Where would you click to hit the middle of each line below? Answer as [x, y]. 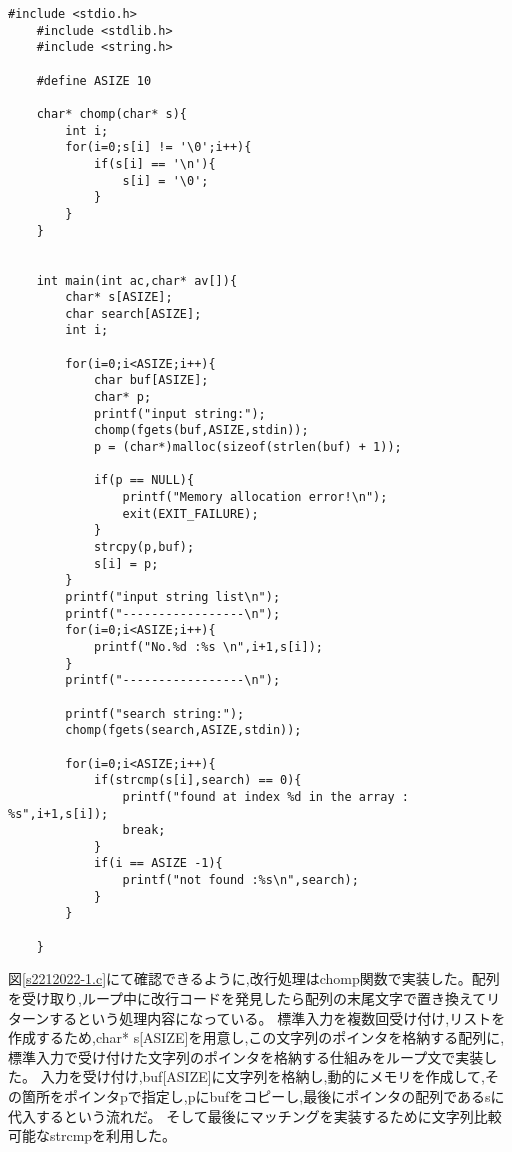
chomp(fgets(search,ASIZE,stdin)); [183, 730]
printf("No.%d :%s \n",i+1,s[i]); [208, 646]
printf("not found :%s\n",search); [240, 880]
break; [144, 830]
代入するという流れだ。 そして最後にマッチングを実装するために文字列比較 [255, 1115]
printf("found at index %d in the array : [265, 796]
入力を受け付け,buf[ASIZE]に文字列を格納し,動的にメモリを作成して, [262, 1076]
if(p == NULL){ [144, 480]
